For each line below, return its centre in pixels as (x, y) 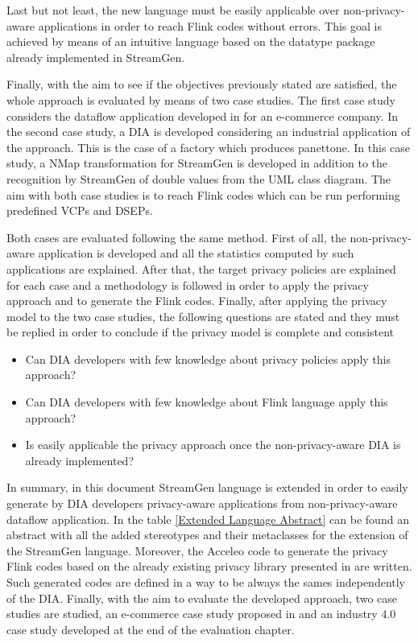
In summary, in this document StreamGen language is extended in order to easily (207, 487)
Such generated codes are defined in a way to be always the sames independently (206, 582)
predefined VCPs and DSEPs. (80, 210)
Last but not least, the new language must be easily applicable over (173, 10)
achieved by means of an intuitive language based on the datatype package (191, 41)
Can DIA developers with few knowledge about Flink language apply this (207, 402)
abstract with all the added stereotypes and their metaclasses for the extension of (207, 535)
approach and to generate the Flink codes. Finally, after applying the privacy (197, 301)
